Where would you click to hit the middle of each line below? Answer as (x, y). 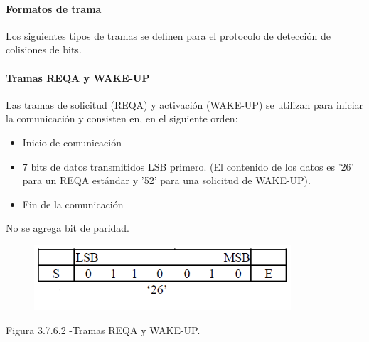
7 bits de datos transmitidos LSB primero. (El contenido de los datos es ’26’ (188, 166)
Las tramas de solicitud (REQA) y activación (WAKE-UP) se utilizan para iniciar (185, 104)
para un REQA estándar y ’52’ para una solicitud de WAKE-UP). (166, 180)
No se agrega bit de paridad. (68, 228)
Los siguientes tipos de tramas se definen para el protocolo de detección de (168, 35)
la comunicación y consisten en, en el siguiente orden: (122, 118)
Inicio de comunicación (72, 142)
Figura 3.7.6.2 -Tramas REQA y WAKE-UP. (103, 330)
